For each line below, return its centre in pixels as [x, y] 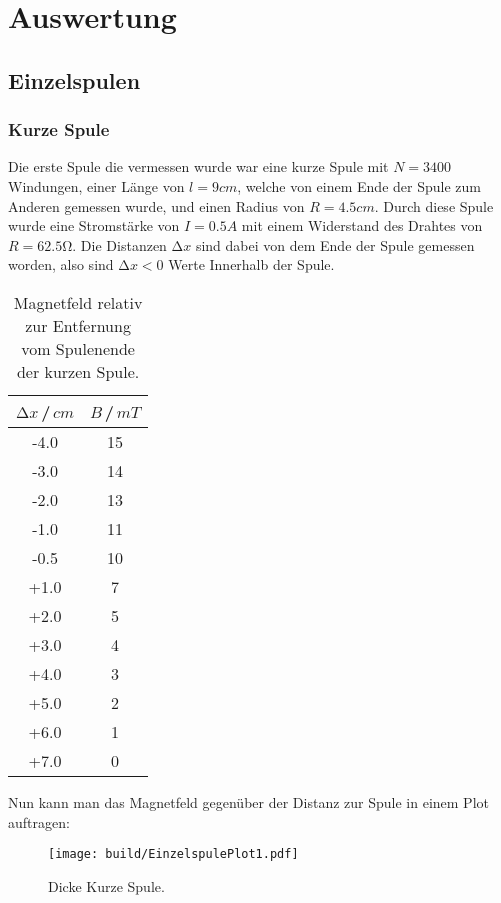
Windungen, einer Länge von [96, 185]
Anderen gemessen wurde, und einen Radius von [156, 205]
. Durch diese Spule [434, 205]
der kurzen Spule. [78, 371]
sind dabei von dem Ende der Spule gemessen [335, 244]
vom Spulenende [78, 348]
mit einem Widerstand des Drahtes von [362, 225]
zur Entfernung [78, 325]
